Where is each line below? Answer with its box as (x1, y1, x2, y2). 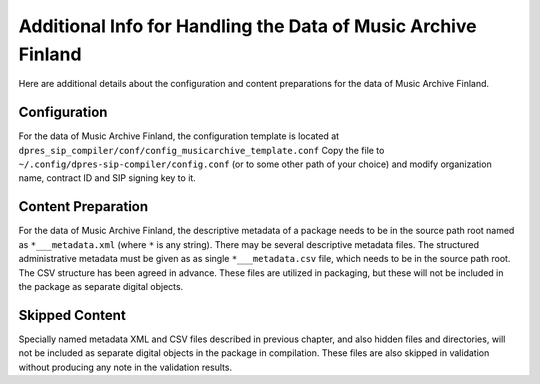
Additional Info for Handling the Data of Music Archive (18, 15, 477, 37)
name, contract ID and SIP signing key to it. (18, 172, 197, 184)
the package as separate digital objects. (18, 280, 184, 292)
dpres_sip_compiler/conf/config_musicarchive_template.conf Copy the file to (18, 144, 385, 156)
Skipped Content (18, 306, 127, 324)
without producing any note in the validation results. (18, 361, 233, 373)
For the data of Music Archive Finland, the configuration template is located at (18, 130, 340, 142)
